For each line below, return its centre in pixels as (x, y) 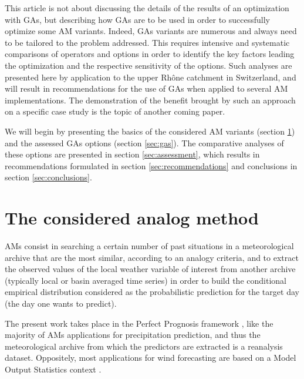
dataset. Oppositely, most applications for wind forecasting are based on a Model (151, 358)
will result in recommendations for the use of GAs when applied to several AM (146, 88)
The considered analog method (132, 218)
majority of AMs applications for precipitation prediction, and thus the (133, 335)
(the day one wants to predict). (61, 303)
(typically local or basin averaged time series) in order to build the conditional (146, 280)
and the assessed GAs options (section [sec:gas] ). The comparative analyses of (144, 142)
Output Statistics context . (53, 369)
